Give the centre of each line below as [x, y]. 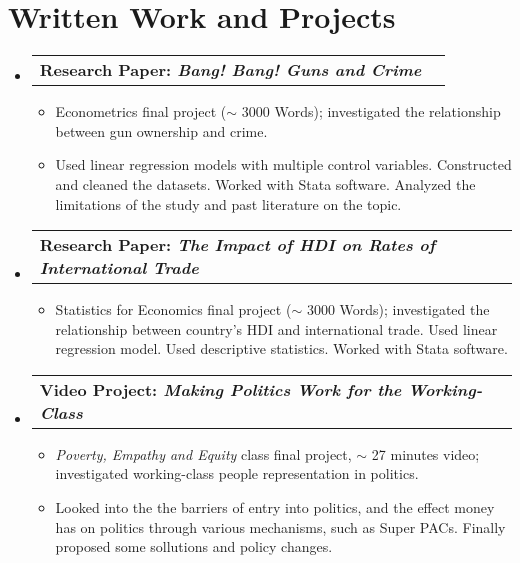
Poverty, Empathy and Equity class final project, [203, 453]
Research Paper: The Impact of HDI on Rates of [237, 245]
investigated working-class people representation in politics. [237, 473]
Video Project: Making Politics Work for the [220, 389]
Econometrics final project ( [141, 111]
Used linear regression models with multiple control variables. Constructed [283, 164]
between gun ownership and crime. [161, 130]
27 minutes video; [425, 453]
